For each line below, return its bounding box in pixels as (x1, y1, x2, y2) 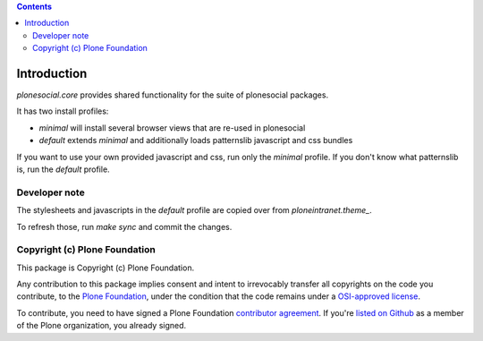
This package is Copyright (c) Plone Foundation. (16, 262, 195, 273)
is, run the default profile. (16, 164, 111, 175)
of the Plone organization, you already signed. (16, 320, 187, 331)
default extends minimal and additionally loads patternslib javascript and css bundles (38, 135, 353, 146)
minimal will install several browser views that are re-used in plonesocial (38, 122, 306, 133)
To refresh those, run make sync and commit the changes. (16, 221, 233, 232)
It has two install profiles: (16, 106, 109, 116)
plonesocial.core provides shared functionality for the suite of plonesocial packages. (16, 90, 329, 100)
